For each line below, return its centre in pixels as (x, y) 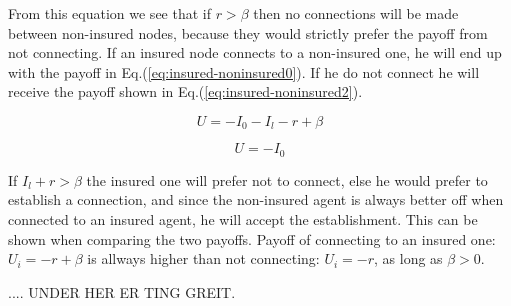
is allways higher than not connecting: (203, 258)
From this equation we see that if (109, 13)
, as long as (408, 258)
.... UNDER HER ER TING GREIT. (122, 291)
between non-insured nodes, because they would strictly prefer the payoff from (248, 32)
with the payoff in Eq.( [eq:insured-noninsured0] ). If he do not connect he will (244, 71)
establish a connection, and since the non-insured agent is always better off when (256, 199)
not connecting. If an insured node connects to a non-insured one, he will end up (255, 52)
